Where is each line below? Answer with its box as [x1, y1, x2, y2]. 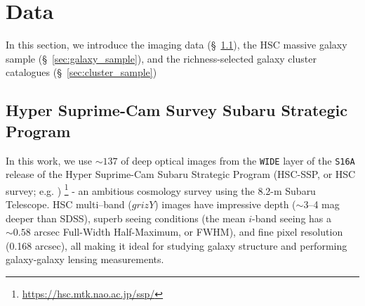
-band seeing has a [252, 210, 332, 225]
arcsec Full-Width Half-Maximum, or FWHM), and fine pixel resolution [34, 224, 343, 239]
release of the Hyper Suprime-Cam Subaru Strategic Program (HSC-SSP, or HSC [6, 167, 356, 181]
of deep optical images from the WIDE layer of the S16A [121, 153, 355, 167]
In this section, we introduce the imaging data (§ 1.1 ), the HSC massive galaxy [6, 37, 347, 52]
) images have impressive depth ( [154, 197, 296, 211]
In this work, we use [6, 153, 93, 167]
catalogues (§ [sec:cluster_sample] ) [6, 65, 157, 79]
